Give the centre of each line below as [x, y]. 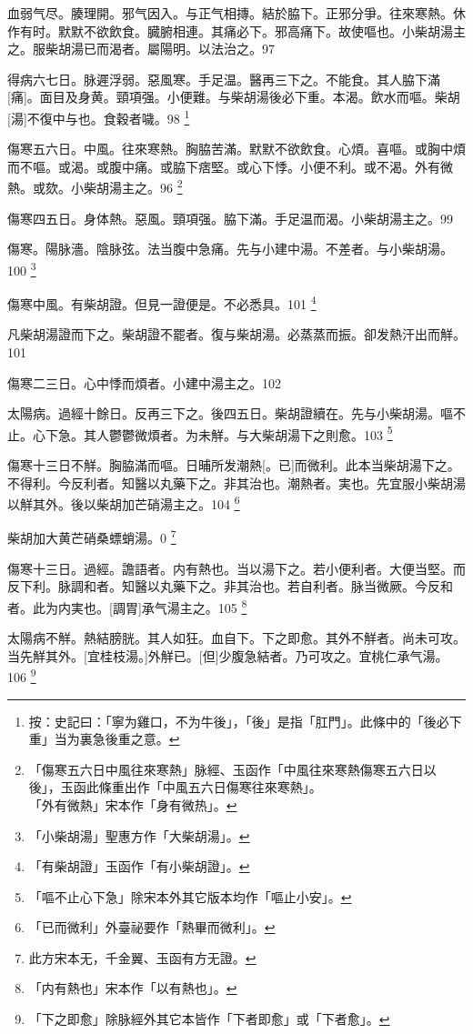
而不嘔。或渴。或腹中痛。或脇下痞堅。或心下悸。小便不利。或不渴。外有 [224, 166]
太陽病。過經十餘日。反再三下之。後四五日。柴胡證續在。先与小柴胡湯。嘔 [230, 413]
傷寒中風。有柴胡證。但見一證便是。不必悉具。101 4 [162, 302]
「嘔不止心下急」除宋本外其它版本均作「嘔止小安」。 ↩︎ [190, 896]
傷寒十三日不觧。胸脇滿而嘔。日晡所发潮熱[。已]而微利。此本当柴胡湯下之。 [234, 464]
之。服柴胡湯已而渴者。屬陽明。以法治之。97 [141, 49]
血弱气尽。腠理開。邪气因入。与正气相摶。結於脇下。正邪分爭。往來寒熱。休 [236, 13]
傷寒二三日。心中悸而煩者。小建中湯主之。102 [144, 382]
